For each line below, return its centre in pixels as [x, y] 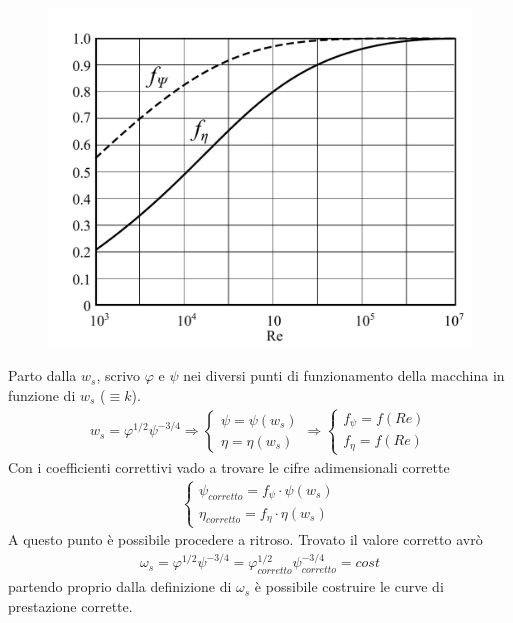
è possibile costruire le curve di [349, 586]
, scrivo [118, 375]
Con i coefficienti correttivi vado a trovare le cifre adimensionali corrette [229, 466]
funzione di [42, 394]
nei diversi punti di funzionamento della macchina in [344, 375]
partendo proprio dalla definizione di [120, 586]
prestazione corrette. [70, 605]
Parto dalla [42, 375]
